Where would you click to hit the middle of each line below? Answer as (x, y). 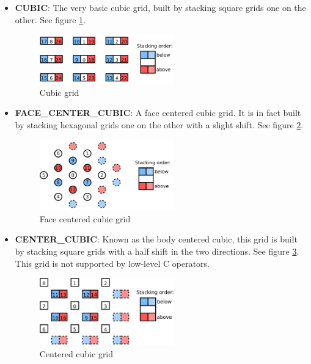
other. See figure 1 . (50, 19)
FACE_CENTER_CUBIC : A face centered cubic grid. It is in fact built (158, 113)
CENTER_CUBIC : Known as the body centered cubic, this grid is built (156, 239)
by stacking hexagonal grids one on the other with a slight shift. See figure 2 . (159, 125)
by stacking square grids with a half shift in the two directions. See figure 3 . (157, 251)
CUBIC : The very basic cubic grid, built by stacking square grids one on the (160, 7)
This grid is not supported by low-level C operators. (112, 263)
